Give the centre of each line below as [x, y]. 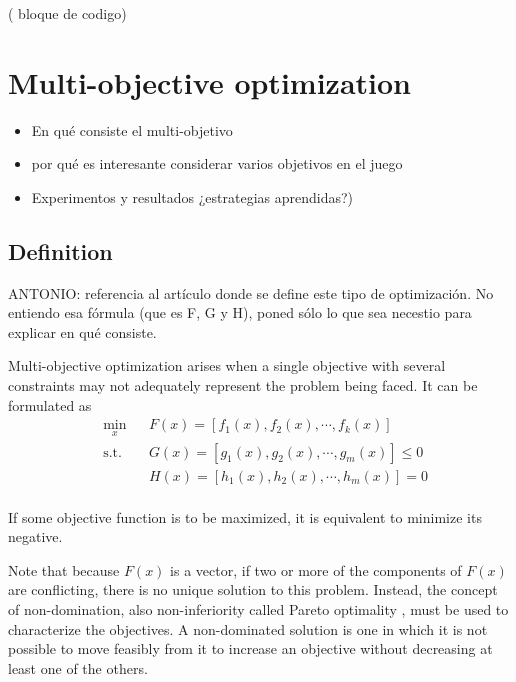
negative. [35, 536]
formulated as [50, 404]
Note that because [64, 569]
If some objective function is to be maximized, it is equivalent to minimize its [245, 516]
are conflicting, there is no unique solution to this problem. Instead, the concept [253, 589]
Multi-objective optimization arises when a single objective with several [227, 365]
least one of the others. [78, 667]
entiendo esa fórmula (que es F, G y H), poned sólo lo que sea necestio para [240, 312]
